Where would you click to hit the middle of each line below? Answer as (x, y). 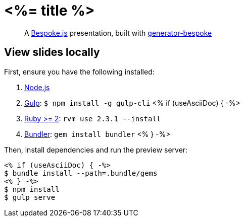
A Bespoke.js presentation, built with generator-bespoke (118, 33)
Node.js (37, 87)
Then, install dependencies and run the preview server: (96, 150)
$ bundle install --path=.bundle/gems (81, 173)
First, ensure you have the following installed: (79, 71)
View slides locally (52, 52)
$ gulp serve (30, 197)
